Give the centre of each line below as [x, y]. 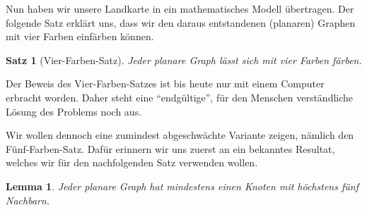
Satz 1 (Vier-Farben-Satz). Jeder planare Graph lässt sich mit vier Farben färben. [184, 60]
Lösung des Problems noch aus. [74, 111]
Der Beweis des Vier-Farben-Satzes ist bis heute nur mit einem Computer [165, 84]
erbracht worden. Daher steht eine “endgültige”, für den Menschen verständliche [180, 97]
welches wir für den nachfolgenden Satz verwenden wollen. [132, 162]
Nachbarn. [28, 200]
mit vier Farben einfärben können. [80, 36]
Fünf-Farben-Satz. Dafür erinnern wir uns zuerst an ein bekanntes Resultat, [170, 148]
